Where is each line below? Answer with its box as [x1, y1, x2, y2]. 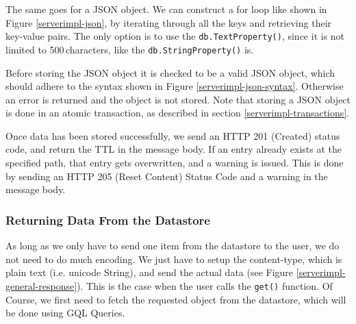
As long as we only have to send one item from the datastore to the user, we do [5, 238, 340, 253]
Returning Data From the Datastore [5, 211, 210, 228]
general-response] [5, 278, 77, 292]
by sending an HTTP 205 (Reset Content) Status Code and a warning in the [5, 169, 328, 183]
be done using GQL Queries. [5, 306, 125, 320]
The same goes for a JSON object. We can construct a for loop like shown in [5, 2, 327, 16]
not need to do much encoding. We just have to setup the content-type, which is [5, 251, 342, 266]
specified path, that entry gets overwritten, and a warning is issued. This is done [5, 155, 344, 170]
